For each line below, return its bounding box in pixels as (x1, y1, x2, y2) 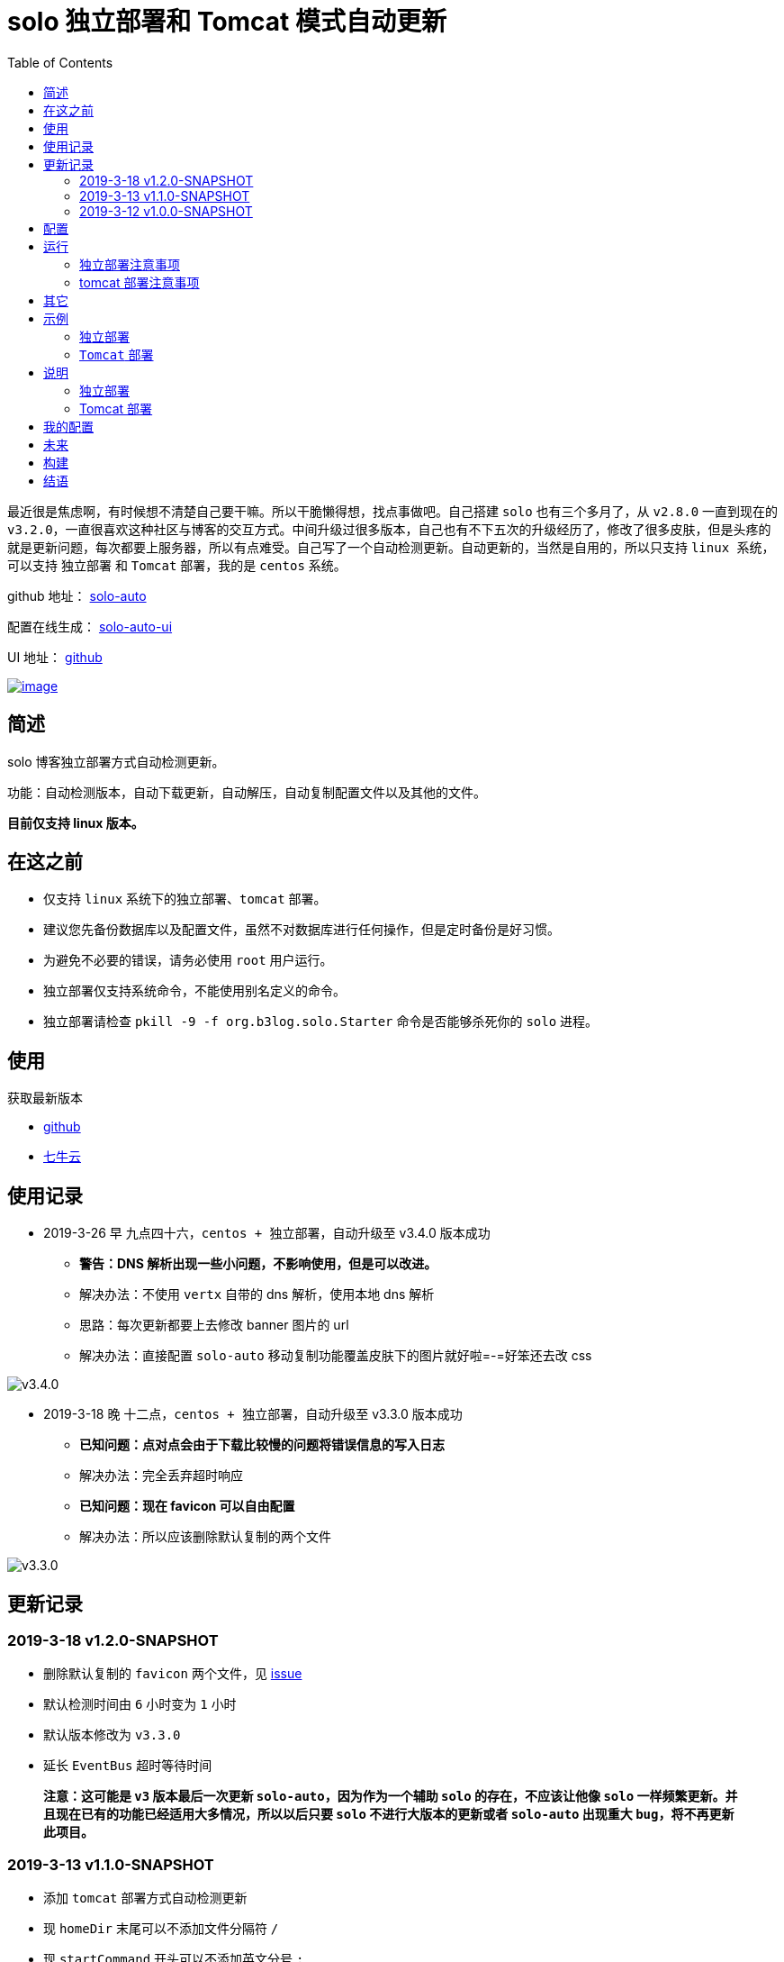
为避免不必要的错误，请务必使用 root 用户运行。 (43, 952, 333, 968)
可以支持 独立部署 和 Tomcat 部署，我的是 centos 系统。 (7, 557, 347, 573)
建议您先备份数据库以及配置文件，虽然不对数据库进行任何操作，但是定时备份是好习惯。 (43, 922, 560, 938)
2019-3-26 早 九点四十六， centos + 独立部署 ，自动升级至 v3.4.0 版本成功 (43, 1225, 491, 1241)
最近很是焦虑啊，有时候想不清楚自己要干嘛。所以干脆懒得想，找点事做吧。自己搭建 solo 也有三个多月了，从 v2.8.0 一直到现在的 (7, 503, 779, 519)
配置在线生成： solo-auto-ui (7, 618, 173, 634)
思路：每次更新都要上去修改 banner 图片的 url (79, 1317, 349, 1333)
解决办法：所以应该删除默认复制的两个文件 (79, 1529, 331, 1545)
